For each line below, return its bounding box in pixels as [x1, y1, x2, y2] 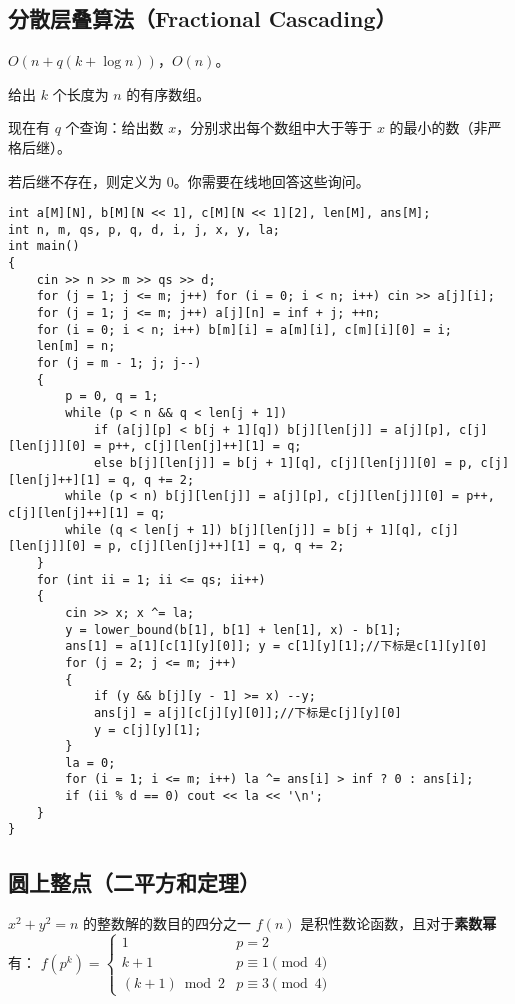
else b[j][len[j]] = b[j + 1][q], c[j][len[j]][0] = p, [93, 456, 474, 471]
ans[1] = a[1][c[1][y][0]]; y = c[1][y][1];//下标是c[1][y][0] [65, 639, 488, 654]
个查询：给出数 [65, 117, 164, 138]
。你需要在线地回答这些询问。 [173, 170, 370, 191]
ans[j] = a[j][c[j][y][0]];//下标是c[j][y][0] [93, 705, 402, 720]
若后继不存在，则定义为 [8, 170, 162, 191]
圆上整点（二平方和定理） [8, 866, 260, 897]
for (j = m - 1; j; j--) [36, 356, 202, 371]
